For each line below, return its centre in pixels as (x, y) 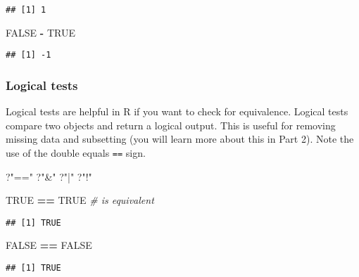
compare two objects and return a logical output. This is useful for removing (171, 125)
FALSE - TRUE (40, 32)
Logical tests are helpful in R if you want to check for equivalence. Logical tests (177, 111)
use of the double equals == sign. (76, 152)
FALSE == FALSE (49, 245)
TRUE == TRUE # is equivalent (80, 200)
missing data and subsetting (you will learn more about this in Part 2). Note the (180, 139)
